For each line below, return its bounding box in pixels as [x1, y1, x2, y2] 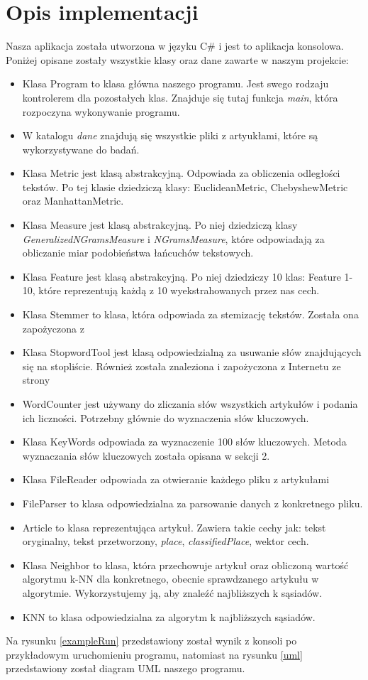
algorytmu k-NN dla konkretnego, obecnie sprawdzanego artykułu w [22, 571, 319, 586]
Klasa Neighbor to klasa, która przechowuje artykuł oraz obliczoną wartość [22, 557, 349, 572]
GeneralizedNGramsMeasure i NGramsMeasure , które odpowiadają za [22, 231, 325, 246]
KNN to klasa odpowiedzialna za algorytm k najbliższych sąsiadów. [22, 609, 316, 624]
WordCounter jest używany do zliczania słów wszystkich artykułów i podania [22, 396, 358, 411]
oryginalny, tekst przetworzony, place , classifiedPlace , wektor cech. [22, 534, 309, 549]
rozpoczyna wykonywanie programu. [22, 104, 180, 119]
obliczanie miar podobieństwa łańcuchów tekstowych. [22, 245, 254, 260]
